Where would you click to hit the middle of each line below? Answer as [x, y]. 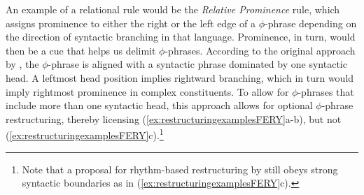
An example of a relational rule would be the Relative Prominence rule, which [173, 9]
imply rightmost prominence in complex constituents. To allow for [147, 91]
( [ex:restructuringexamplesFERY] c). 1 [85, 134]
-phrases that [326, 91]
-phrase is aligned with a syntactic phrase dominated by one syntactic [197, 64]
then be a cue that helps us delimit [81, 50]
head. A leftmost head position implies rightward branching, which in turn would [180, 77]
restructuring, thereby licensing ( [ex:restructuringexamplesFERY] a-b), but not [174, 118]
